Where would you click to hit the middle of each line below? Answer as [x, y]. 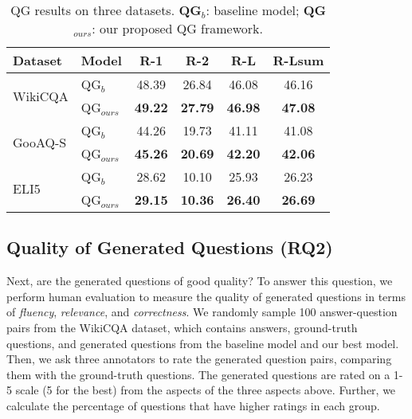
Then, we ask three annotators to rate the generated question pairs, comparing [199, 359]
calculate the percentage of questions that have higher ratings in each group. [193, 405]
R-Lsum [298, 60]
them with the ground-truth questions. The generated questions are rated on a [198, 374]
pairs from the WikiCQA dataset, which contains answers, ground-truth [182, 327]
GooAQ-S [40, 142]
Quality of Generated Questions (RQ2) [170, 247]
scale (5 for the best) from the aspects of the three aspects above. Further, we [206, 390]
